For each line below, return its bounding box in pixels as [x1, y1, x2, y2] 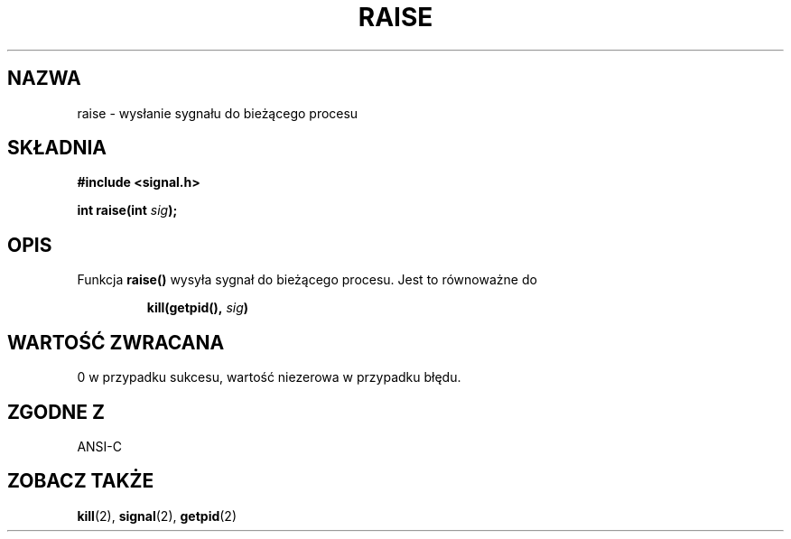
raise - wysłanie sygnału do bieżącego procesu [77, 105, 358, 121]
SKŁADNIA [7, 136, 107, 160]
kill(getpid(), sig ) [146, 300, 249, 316]
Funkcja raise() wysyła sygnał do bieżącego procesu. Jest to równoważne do [77, 272, 537, 288]
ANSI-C [77, 438, 123, 454]
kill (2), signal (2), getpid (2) [77, 507, 237, 524]
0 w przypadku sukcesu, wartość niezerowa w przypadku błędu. [77, 369, 461, 386]
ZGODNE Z [7, 400, 106, 423]
